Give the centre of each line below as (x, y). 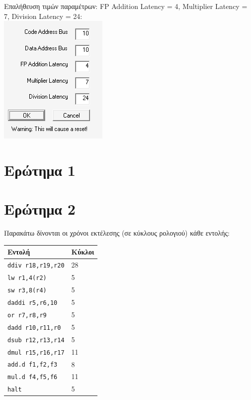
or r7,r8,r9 (27, 315)
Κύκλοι (83, 252)
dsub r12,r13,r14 (36, 340)
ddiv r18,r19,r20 (36, 266)
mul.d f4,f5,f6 (33, 377)
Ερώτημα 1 (40, 170)
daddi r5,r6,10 (33, 303)
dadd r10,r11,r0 (34, 328)
